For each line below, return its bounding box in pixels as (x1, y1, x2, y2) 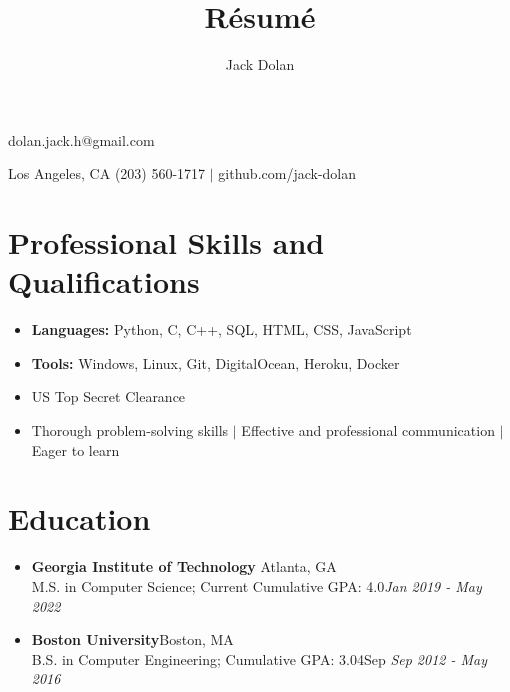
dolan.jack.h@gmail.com (8, 129, 155, 150)
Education (8, 498, 151, 539)
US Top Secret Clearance (31, 386, 186, 407)
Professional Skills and (8, 222, 325, 263)
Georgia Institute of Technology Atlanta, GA (31, 556, 337, 577)
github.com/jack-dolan (218, 163, 357, 184)
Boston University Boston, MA (31, 629, 234, 650)
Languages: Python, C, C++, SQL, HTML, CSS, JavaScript (31, 319, 412, 340)
